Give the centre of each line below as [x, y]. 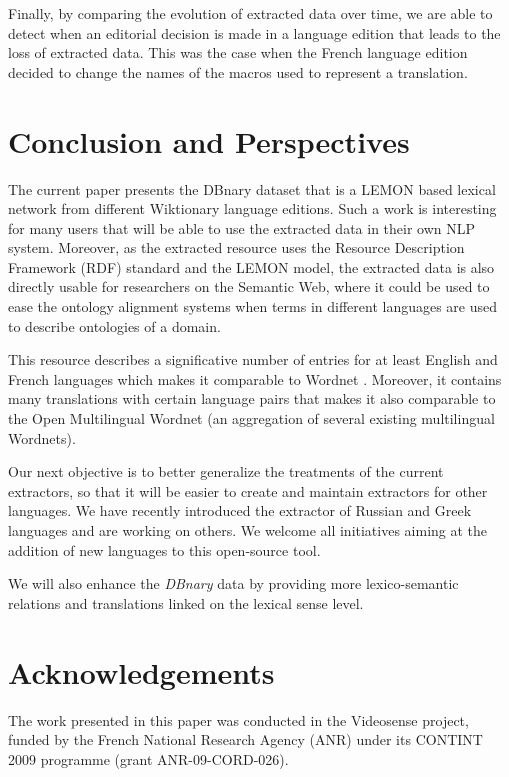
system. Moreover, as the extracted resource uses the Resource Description [236, 247]
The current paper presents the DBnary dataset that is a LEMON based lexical [252, 188]
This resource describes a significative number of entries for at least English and [253, 359]
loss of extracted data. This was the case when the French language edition [238, 52]
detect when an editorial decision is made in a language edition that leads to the [254, 32]
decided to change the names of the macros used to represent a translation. [238, 71]
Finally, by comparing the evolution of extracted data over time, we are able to [250, 13]
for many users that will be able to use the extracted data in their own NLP [242, 227]
